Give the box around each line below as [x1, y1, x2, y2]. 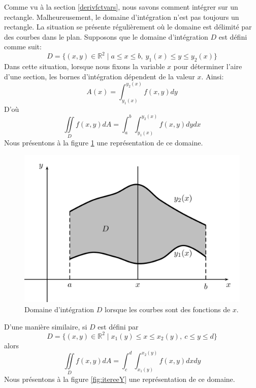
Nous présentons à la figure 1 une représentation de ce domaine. [4, 137, 203, 147]
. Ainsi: [201, 71, 224, 81]
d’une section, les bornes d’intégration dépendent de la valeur [4, 71, 195, 81]
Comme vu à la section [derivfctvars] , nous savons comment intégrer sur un [4, 2, 238, 12]
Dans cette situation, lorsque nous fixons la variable [4, 61, 165, 72]
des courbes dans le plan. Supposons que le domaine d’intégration [4, 31, 208, 42]
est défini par [98, 321, 139, 332]
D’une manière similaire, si [4, 321, 87, 332]
